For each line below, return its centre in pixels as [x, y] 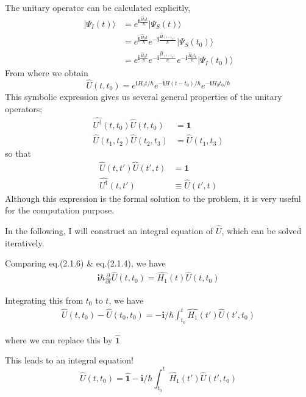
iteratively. [25, 242]
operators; [24, 108]
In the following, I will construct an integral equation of [109, 231]
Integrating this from [44, 300]
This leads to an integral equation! [69, 360]
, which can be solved [262, 231]
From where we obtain [47, 73]
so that [18, 153]
